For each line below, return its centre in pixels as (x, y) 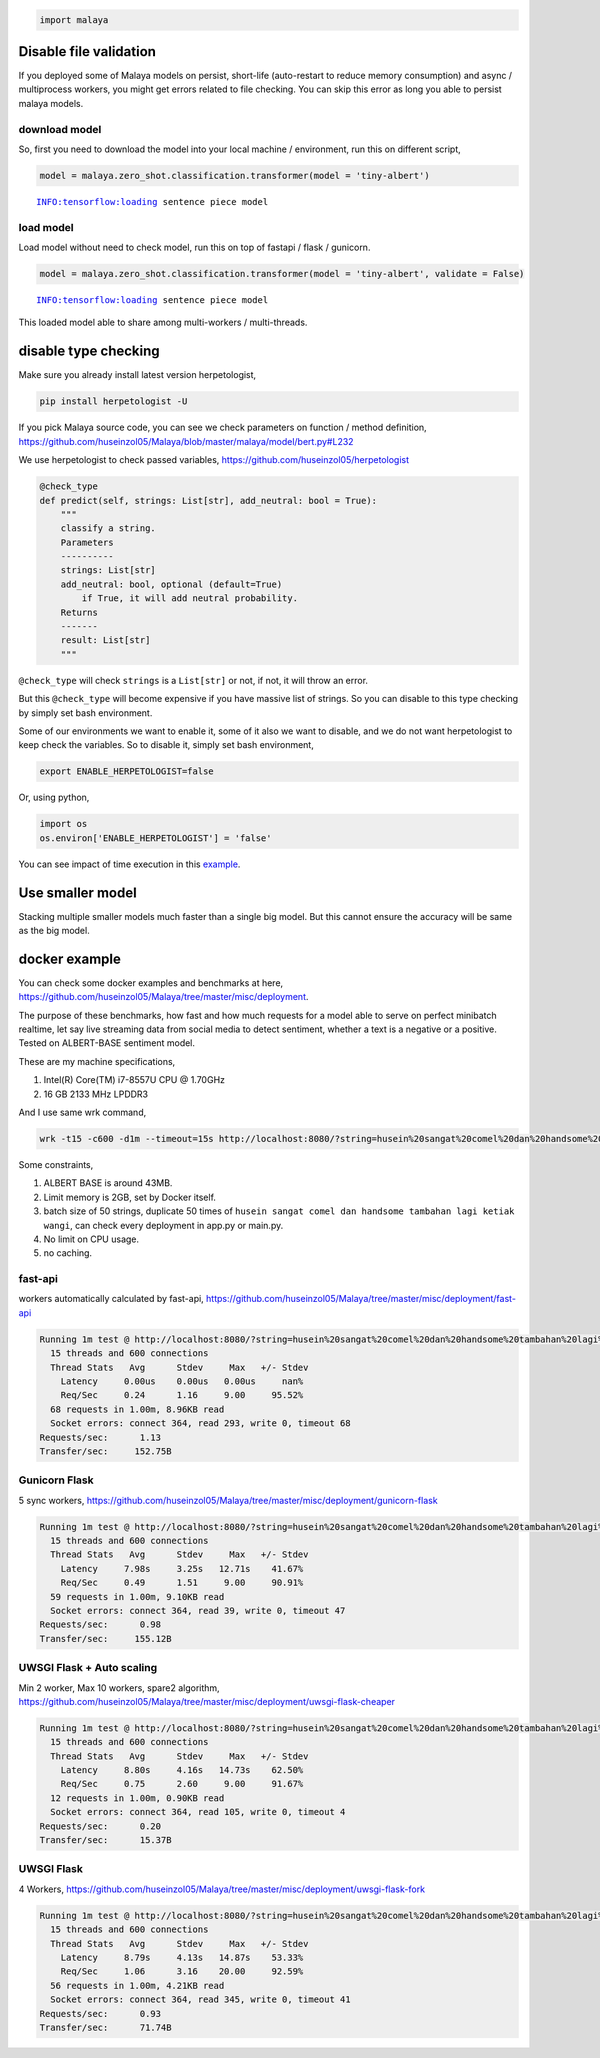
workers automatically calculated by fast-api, (111, 1299)
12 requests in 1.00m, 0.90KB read (137, 1798)
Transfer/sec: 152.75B (105, 1451)
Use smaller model (77, 892)
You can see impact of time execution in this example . (129, 864)
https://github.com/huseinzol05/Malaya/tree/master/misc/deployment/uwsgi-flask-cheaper (206, 1701)
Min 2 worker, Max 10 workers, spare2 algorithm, (119, 1687)
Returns (79, 612)
